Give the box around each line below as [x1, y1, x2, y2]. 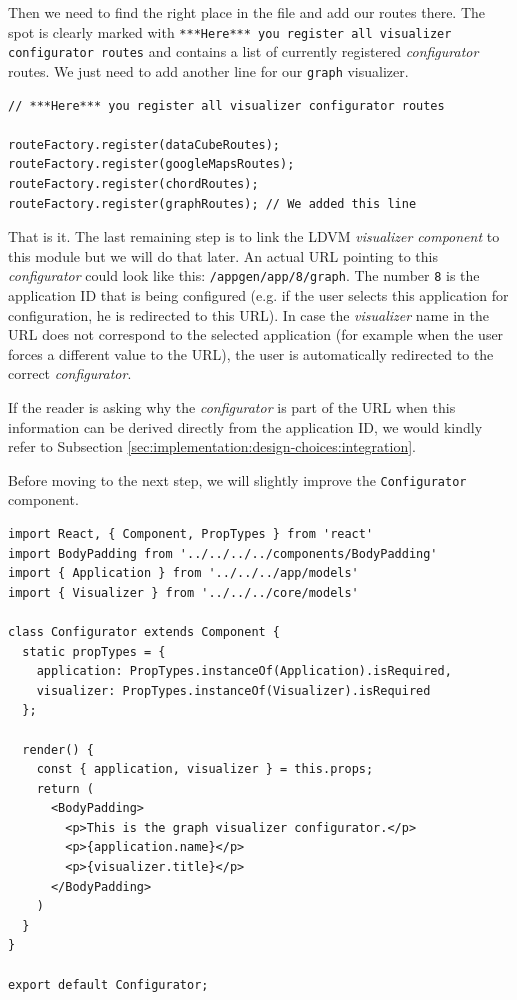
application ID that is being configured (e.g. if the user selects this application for [8, 284, 509, 305]
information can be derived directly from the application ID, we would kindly [8, 416, 483, 437]
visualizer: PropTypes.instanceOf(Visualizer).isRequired [36, 683, 431, 698]
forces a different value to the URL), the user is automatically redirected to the [8, 343, 494, 364]
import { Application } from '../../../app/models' [8, 566, 359, 581]
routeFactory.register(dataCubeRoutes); [8, 137, 281, 152]
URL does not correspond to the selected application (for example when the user [8, 324, 504, 345]
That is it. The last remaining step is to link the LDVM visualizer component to [8, 226, 500, 247]
